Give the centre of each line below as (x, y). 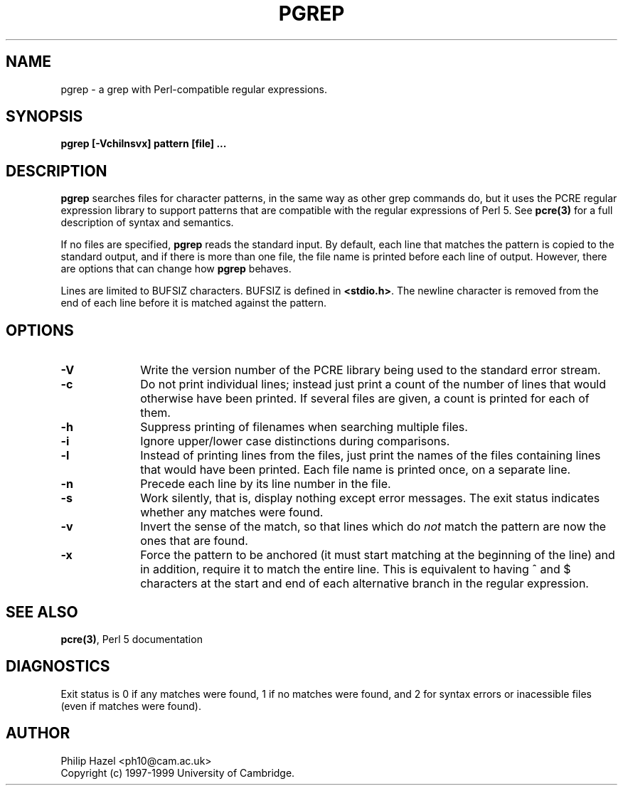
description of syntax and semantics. (147, 223)
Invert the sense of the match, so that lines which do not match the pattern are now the (373, 527)
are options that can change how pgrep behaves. (176, 269)
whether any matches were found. (232, 513)
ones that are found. (194, 541)
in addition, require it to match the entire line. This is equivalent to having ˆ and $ (356, 569)
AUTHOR (38, 733)
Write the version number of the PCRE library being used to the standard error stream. (371, 370)
